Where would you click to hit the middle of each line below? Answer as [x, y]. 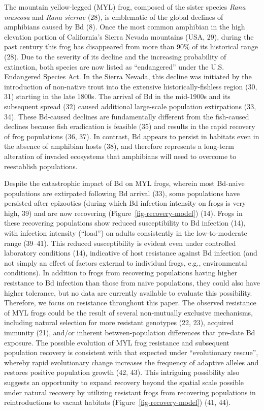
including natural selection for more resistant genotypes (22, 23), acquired [119, 322]
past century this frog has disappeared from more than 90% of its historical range [131, 46]
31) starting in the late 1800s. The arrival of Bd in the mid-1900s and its [117, 96]
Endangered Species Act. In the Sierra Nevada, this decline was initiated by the [128, 76]
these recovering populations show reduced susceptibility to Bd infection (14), [125, 223]
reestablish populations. [41, 166]
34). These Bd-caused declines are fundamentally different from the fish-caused [127, 116]
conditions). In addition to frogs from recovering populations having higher [121, 273]
